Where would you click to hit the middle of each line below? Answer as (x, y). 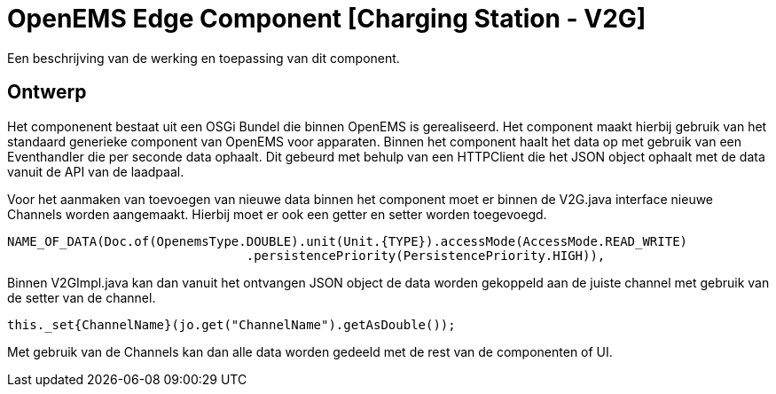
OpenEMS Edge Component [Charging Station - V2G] (327, 19)
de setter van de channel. (82, 297)
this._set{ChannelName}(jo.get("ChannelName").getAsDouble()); (231, 324)
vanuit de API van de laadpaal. (96, 171)
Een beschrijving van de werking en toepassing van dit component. (204, 58)
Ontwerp (47, 92)
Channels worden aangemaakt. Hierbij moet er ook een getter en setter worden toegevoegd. (277, 214)
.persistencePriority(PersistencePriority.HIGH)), (426, 255)
